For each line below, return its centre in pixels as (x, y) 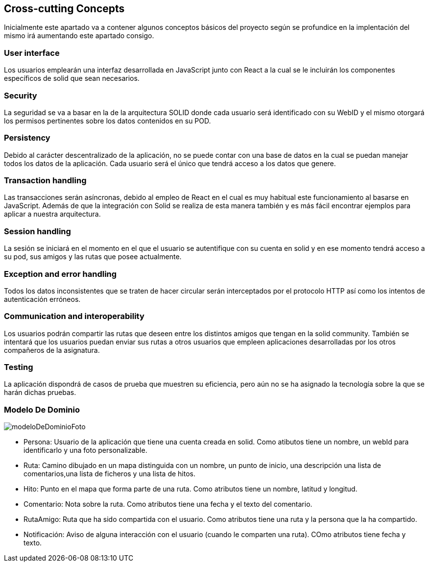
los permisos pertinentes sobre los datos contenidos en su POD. (107, 121)
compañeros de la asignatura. (52, 350)
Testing (19, 367)
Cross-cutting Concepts (64, 9)
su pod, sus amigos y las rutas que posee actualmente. (93, 257)
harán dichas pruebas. (40, 393)
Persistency (27, 138)
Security (21, 95)
